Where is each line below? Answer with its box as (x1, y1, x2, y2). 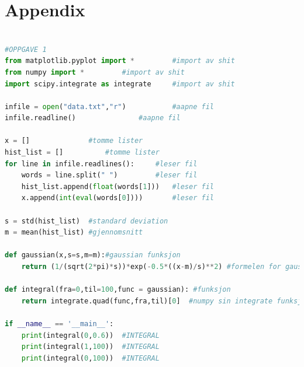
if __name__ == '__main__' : (5, 319, 114, 328)
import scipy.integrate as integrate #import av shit (5, 79, 235, 88)
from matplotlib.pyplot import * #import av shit (5, 57, 235, 65)
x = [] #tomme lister (5, 137, 143, 145)
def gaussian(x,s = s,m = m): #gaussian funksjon (5, 251, 181, 260)
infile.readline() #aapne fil (5, 114, 181, 123)
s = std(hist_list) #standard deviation (5, 216, 168, 225)
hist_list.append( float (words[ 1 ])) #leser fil (21, 182, 214, 191)
